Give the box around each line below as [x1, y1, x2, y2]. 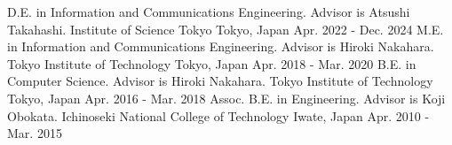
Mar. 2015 [7, 124, 62, 142]
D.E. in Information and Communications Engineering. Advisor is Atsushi [7, 3, 410, 20]
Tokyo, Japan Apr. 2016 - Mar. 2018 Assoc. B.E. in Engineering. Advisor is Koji [7, 88, 446, 107]
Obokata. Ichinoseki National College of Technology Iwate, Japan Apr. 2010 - [7, 106, 430, 125]
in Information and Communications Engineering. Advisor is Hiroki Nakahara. [7, 37, 434, 56]
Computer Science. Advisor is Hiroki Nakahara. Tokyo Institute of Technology [7, 72, 433, 90]
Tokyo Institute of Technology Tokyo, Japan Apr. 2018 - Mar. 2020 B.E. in [7, 54, 416, 72]
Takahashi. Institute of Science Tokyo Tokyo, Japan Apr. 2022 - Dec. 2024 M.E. [7, 19, 444, 38]
